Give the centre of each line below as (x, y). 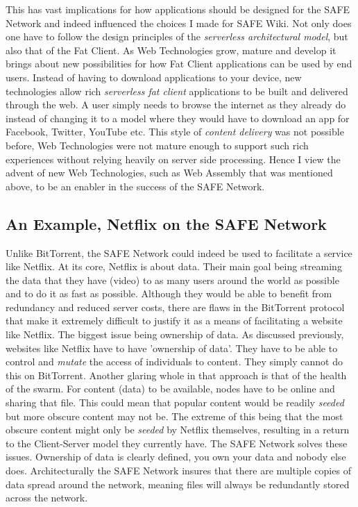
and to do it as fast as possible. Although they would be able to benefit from (169, 293)
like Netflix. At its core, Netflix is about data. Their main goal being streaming (174, 266)
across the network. (47, 498)
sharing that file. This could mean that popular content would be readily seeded (175, 402)
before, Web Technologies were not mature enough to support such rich (157, 145)
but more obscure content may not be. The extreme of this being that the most (174, 416)
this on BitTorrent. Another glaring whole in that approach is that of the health (176, 375)
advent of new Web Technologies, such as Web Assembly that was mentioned (169, 173)
